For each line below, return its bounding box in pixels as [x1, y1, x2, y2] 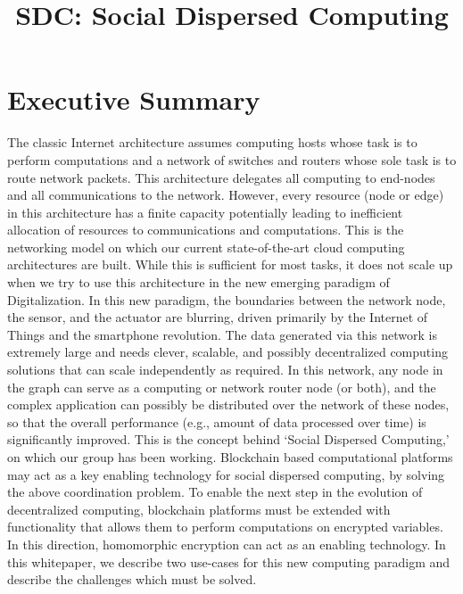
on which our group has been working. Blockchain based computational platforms [7, 448, 453, 466]
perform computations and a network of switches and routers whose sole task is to [7, 150, 457, 169]
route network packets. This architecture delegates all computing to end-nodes [7, 168, 435, 186]
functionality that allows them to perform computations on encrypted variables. [7, 517, 443, 536]
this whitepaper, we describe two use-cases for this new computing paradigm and [7, 552, 451, 571]
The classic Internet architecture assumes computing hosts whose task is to [7, 133, 418, 152]
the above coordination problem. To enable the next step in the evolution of [7, 483, 423, 501]
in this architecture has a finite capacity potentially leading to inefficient [7, 202, 403, 221]
